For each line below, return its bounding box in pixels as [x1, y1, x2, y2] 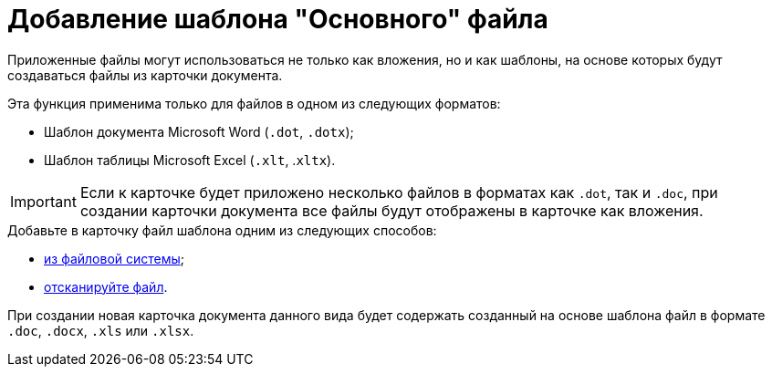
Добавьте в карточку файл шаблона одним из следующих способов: [7, 222, 437, 238]
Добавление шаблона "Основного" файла [7, 4, 548, 35]
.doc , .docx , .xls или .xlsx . [7, 322, 194, 338]
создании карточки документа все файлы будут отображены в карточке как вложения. [79, 201, 704, 220]
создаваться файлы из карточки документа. [7, 67, 283, 83]
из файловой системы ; [44, 250, 185, 266]
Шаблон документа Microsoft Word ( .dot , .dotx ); [44, 123, 354, 140]
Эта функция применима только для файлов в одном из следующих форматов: [7, 95, 501, 111]
